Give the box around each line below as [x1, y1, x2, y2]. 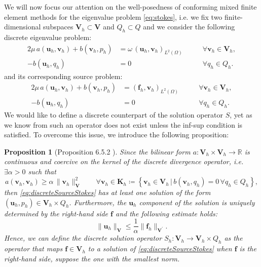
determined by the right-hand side [4, 208, 108, 218]
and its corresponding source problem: [4, 70, 123, 81]
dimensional [4, 21, 41, 32]
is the [239, 243, 256, 254]
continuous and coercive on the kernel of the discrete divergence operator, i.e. [4, 156, 244, 167]
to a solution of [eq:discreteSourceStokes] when [88, 243, 232, 254]
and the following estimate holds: [115, 208, 218, 218]
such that [28, 166, 56, 176]
